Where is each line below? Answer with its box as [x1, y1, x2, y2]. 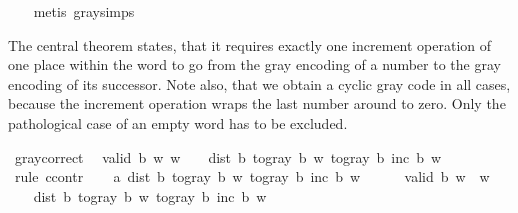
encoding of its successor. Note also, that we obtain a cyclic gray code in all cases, [8, 73, 511, 94]
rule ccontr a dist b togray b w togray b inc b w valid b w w [14, 166, 490, 187]
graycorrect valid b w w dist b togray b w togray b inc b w [14, 146, 442, 167]
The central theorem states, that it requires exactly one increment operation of [8, 34, 492, 55]
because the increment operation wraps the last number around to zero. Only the [8, 93, 506, 114]
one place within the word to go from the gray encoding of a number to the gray [8, 54, 501, 75]
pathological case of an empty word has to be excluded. [8, 112, 348, 133]
